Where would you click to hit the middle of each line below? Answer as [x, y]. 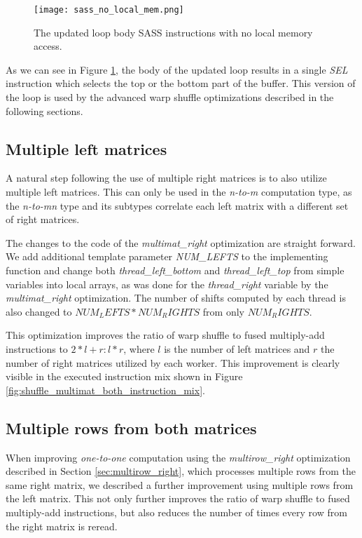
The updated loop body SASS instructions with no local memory [173, 32]
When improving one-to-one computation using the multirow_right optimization [178, 457]
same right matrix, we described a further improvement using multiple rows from [180, 484]
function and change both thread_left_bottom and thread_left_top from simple [175, 270]
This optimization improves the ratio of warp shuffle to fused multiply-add [165, 335]
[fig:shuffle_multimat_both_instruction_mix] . [105, 390]
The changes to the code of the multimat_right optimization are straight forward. [181, 242]
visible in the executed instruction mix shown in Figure [124, 376]
